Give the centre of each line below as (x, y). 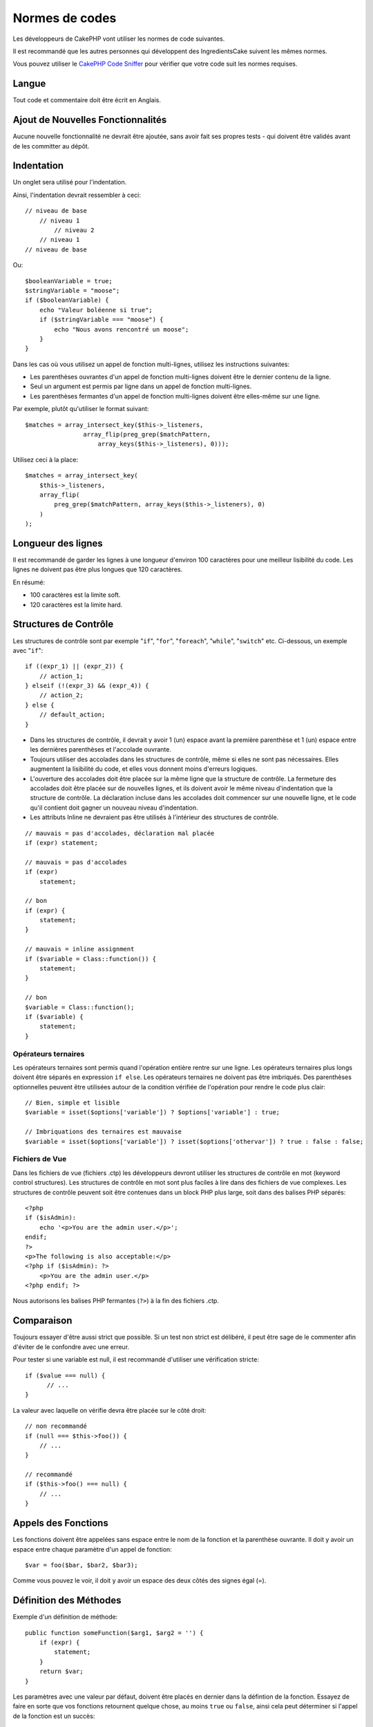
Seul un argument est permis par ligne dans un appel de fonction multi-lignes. (141, 386)
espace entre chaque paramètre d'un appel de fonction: (92, 1549)
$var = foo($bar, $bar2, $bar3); (82, 1565)
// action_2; (61, 695)
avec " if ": (28, 650)
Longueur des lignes (58, 543)
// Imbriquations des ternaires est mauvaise (104, 1132)
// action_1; (61, 676)
